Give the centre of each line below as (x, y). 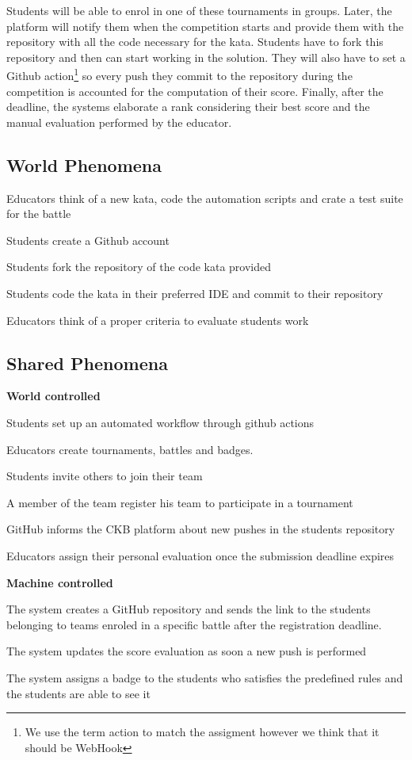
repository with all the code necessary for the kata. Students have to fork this (195, 42)
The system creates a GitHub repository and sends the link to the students (189, 609)
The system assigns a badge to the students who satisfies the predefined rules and (205, 677)
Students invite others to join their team (105, 476)
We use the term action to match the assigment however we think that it (202, 732)
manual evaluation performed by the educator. (119, 122)
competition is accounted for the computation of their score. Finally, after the (195, 91)
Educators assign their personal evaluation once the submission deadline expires (200, 555)
